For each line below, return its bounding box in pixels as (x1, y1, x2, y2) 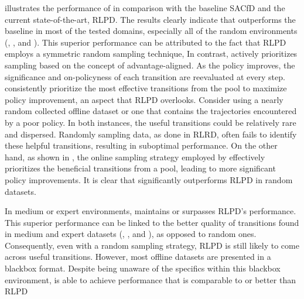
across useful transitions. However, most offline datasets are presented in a (5, 250, 271, 263)
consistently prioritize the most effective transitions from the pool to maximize (5, 82, 287, 94)
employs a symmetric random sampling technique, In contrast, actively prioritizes (5, 47, 298, 60)
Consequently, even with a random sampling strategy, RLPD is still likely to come (5, 239, 299, 251)
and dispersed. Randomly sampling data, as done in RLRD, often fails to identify (5, 128, 297, 140)
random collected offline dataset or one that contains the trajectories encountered (5, 105, 297, 117)
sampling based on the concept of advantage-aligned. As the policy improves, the (5, 59, 295, 71)
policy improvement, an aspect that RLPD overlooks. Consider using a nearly (5, 93, 283, 105)
